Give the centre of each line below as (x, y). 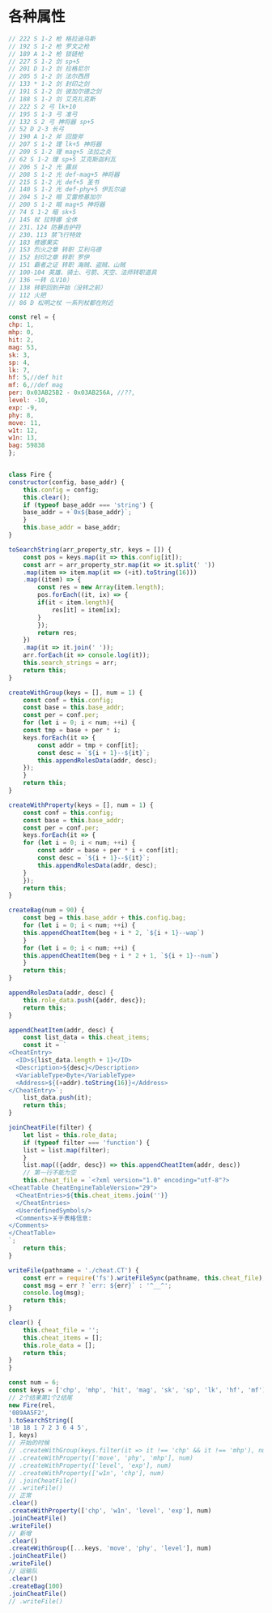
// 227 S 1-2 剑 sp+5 (44, 62)
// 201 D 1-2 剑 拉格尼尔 (49, 69)
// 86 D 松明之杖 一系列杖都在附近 (61, 302)
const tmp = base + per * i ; (72, 731)
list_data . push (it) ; (57, 1098)
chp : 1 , (21, 325)
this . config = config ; (61, 490)
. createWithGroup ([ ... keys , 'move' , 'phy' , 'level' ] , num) (110, 1549)
